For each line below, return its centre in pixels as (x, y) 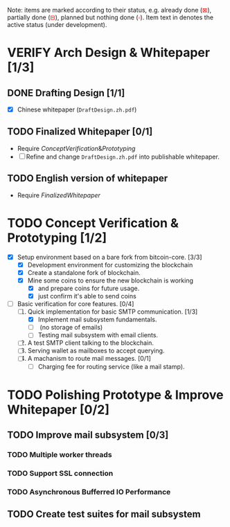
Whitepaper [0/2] (58, 410)
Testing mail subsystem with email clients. (98, 335)
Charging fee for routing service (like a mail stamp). (111, 366)
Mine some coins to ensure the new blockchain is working (110, 280)
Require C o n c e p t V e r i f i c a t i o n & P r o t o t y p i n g (76, 148)
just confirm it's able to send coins (87, 296)
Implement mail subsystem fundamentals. (97, 320)
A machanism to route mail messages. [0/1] (89, 359)
